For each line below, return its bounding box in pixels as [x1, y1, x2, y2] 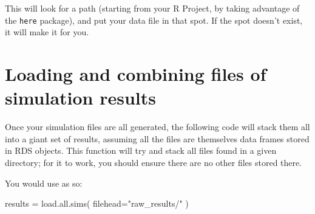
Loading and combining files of [5, 61, 266, 86]
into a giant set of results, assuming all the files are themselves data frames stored [5, 132, 310, 145]
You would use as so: [5, 176, 83, 189]
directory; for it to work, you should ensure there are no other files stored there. [5, 156, 302, 168]
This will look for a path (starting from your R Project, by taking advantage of [5, 2, 300, 14]
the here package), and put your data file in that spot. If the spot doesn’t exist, [5, 13, 303, 26]
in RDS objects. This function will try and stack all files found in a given [5, 144, 277, 157]
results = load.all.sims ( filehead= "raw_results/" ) [5, 197, 189, 210]
